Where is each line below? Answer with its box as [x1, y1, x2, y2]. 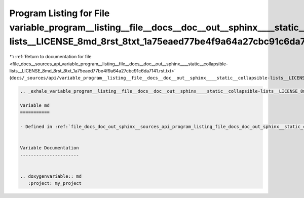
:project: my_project [28, 180, 82, 186]
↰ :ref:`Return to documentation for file [9, 54, 92, 60]
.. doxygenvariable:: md [20, 173, 82, 179]
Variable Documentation [20, 145, 80, 151]
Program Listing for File [9, 8, 110, 19]
